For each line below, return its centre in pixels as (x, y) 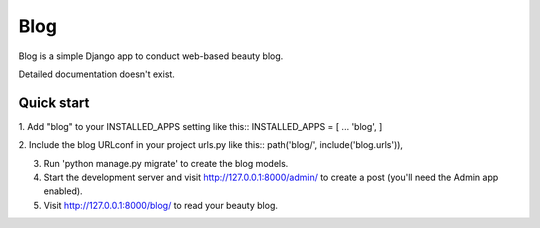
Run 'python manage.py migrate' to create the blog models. (166, 163)
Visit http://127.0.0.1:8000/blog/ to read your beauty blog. (161, 205)
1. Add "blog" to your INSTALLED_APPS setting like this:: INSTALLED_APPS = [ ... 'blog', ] (200, 126)
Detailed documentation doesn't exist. (96, 74)
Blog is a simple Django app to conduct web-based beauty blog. (151, 56)
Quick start (54, 102)
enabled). (63, 191)
